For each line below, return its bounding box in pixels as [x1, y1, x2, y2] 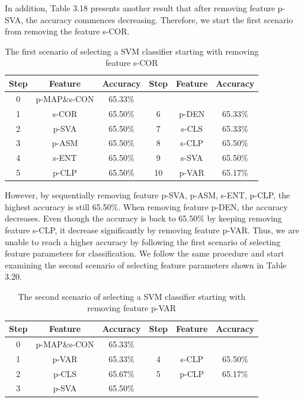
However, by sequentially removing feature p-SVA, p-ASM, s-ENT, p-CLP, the [5, 189, 290, 201]
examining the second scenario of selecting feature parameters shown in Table [5, 258, 287, 271]
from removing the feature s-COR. [5, 25, 130, 37]
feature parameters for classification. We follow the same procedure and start [5, 247, 284, 259]
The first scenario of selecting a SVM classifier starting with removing [5, 45, 259, 57]
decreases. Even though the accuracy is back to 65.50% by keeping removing [5, 212, 282, 224]
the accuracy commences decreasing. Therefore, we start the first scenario [25, 13, 293, 26]
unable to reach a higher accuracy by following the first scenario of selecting [5, 235, 281, 248]
